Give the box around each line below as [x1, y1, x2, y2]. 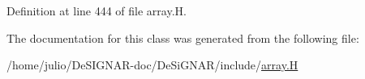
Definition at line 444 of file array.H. [6, 2, 187, 19]
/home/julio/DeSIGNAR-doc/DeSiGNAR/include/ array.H [6, 56, 298, 73]
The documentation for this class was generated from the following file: [6, 29, 359, 46]
